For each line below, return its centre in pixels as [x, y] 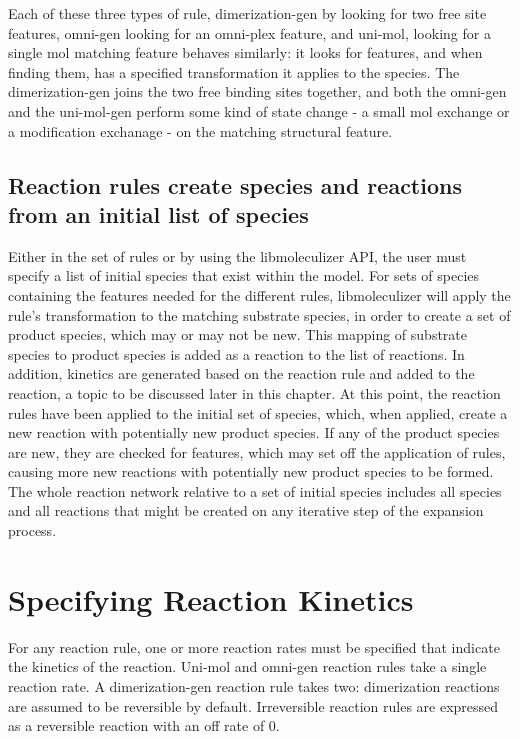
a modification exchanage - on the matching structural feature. [200, 130]
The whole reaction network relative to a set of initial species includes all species [255, 490]
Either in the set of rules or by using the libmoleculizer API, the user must [237, 255]
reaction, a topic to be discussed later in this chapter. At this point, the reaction [254, 392]
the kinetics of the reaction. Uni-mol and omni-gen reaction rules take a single [247, 666]
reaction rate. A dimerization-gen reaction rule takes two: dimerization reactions [254, 685]
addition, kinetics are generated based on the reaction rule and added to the [241, 373]
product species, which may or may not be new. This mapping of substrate [237, 334]
